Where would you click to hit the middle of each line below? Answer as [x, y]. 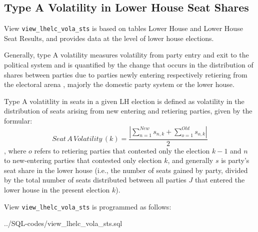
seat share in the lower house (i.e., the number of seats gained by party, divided [126, 170]
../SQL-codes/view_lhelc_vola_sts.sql [63, 223]
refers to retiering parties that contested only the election [122, 150]
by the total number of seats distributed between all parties [95, 180]
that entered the [220, 180]
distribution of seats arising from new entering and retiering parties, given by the [128, 111]
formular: [18, 121]
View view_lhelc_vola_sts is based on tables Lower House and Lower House [123, 28]
